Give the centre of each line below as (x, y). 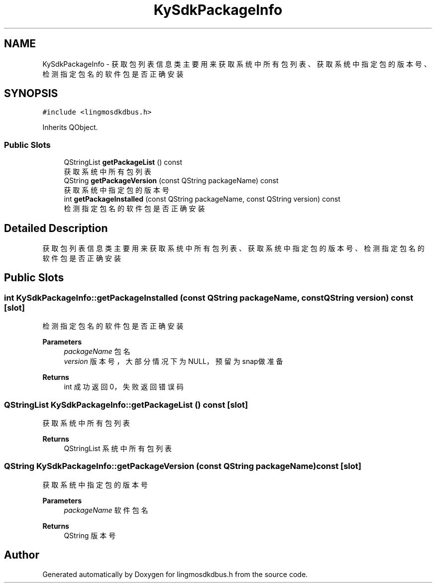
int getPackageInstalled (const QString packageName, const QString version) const (202, 199)
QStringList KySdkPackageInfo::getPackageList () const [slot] (126, 405)
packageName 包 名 (97, 352)
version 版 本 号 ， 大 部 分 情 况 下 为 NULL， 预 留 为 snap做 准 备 (173, 361)
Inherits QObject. (70, 127)
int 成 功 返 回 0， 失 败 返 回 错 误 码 (124, 387)
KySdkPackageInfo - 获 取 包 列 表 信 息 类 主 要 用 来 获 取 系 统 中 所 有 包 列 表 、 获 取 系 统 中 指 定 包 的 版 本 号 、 (237, 64)
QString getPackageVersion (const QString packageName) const (171, 181)
